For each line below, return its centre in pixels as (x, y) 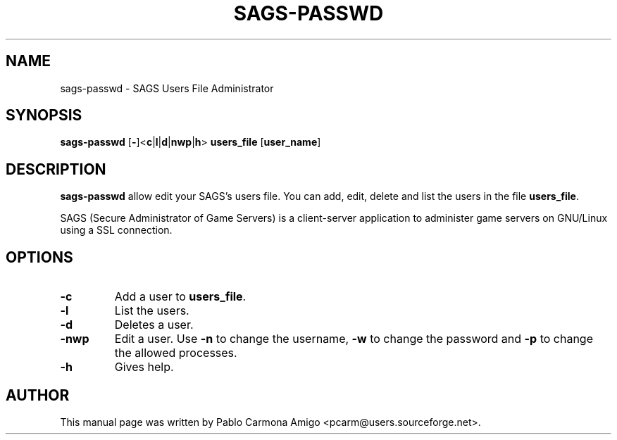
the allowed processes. (176, 353)
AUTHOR (38, 395)
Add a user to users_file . (180, 297)
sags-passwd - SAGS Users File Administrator (167, 88)
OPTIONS (39, 257)
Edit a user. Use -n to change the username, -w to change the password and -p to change (354, 339)
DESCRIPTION (56, 169)
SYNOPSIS (44, 115)
